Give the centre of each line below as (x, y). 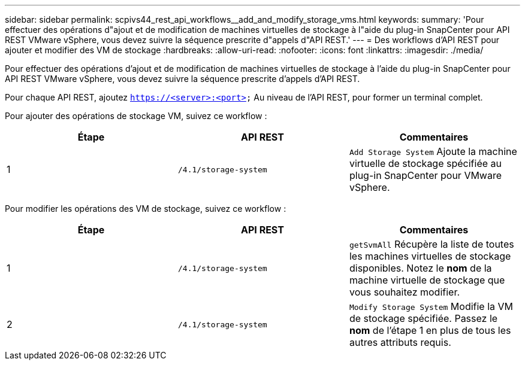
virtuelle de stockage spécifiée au (425, 163)
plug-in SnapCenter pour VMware (426, 175)
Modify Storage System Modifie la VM (431, 306)
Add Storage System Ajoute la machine (433, 151)
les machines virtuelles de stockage (430, 256)
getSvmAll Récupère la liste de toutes (432, 244)
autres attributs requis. (400, 342)
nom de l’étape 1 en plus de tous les (430, 330)
